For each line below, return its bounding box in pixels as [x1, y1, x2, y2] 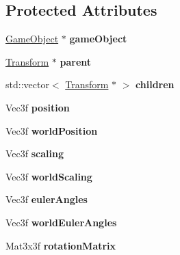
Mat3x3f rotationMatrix [5, 238, 116, 252]
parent [60, 54, 92, 68]
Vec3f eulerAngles [5, 192, 88, 206]
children [136, 77, 175, 92]
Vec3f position [5, 100, 70, 114]
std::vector [5, 77, 49, 92]
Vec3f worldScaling [5, 169, 92, 183]
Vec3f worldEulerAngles [5, 215, 117, 229]
